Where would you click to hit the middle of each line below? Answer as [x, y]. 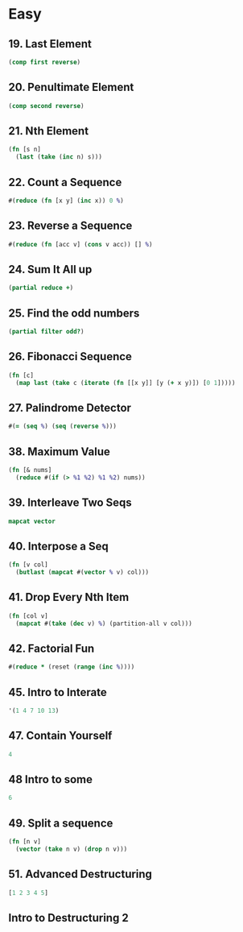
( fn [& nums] [30, 470]
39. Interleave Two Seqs [70, 503]
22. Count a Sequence [65, 182]
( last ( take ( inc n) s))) [59, 157]
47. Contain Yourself [60, 736]
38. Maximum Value [60, 452]
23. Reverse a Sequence [70, 226]
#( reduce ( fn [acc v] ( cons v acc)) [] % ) [80, 244]
